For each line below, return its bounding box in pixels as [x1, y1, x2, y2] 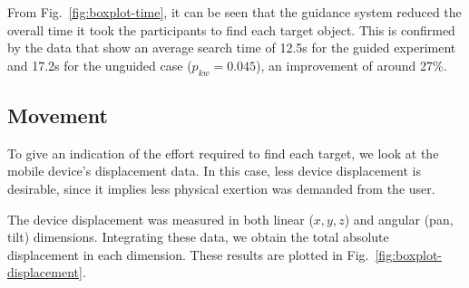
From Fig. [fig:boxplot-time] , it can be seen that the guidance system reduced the [7, 3, 462, 21]
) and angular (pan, [344, 209, 454, 228]
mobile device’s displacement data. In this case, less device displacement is [7, 161, 421, 180]
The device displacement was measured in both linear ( [7, 209, 314, 228]
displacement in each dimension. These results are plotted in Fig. [7, 245, 369, 264]
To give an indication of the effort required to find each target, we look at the [7, 143, 439, 162]
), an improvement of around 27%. [256, 55, 447, 74]
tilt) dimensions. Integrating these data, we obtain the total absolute [7, 227, 389, 246]
